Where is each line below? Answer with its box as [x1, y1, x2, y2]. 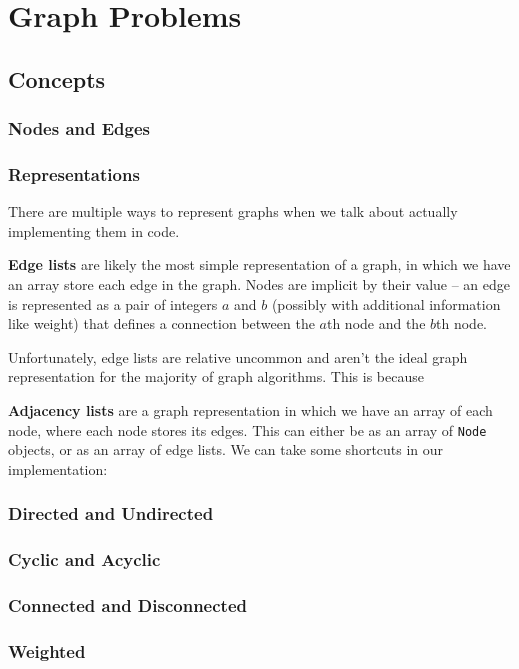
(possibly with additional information [271, 293, 501, 314]
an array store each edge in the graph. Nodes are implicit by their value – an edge [8, 274, 511, 294]
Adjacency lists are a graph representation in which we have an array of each [8, 399, 493, 420]
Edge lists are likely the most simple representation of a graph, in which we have [8, 254, 511, 275]
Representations [8, 161, 140, 186]
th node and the [326, 313, 426, 334]
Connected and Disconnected [8, 593, 247, 618]
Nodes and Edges [8, 116, 151, 141]
